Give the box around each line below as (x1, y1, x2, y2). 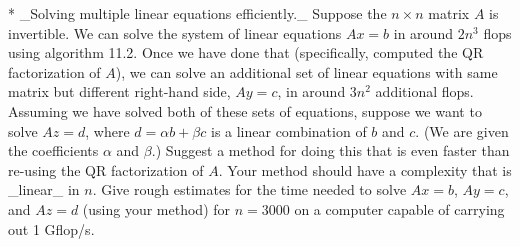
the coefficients (8, 140, 99, 161)
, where (85, 120, 130, 141)
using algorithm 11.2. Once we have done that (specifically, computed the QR (8, 42, 484, 63)
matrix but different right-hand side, (8, 81, 231, 102)
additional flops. (375, 81, 474, 102)
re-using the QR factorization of (8, 159, 204, 180)
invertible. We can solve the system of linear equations (8, 22, 342, 43)
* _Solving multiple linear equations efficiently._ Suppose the (8, 3, 387, 23)
